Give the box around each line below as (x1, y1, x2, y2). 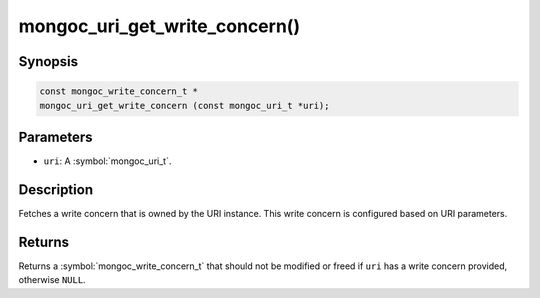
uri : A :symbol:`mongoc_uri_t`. (43, 155, 172, 167)
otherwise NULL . (18, 274, 86, 286)
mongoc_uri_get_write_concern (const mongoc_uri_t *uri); (39, 100, 330, 111)
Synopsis (18, 53, 79, 70)
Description (18, 181, 94, 198)
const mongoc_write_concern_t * (39, 86, 199, 97)
